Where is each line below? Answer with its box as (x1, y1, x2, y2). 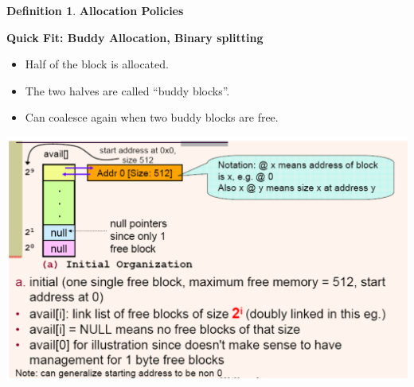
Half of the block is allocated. (25, 56, 169, 72)
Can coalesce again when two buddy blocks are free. (25, 109, 279, 126)
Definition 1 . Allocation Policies (6, 2, 184, 18)
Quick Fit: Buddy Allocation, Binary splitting (6, 29, 264, 45)
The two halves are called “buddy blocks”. (25, 82, 230, 99)
